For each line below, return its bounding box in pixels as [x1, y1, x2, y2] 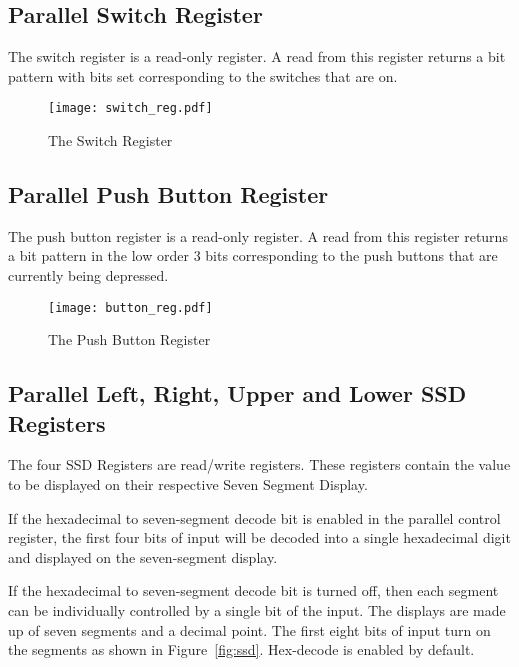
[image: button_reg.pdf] [48, 300, 213, 315]
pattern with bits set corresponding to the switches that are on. [8, 65, 398, 86]
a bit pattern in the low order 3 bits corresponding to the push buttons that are [8, 245, 498, 266]
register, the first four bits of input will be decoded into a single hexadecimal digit [8, 527, 511, 548]
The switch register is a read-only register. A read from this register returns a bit [8, 46, 506, 67]
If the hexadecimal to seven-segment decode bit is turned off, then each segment [8, 580, 499, 601]
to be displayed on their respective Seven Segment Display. [8, 474, 368, 495]
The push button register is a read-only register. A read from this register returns [8, 225, 508, 246]
